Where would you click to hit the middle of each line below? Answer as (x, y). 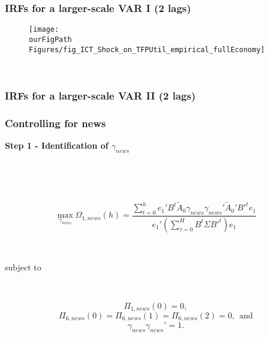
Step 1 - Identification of (57, 145)
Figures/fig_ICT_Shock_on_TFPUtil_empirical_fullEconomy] (147, 49)
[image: (44, 30)
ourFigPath (50, 39)
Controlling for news (55, 123)
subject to (23, 267)
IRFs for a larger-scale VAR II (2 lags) (100, 95)
